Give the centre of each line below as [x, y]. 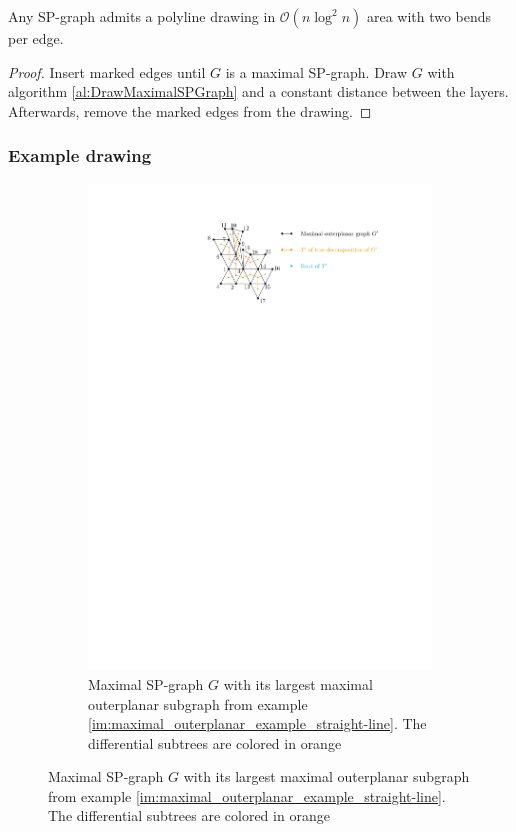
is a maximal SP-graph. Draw [316, 71]
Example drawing [80, 155]
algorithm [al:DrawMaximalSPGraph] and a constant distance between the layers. [258, 91]
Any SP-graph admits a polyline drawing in [142, 16]
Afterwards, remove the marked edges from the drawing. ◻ [190, 110]
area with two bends [429, 16]
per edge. [36, 38]
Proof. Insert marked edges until [107, 71]
